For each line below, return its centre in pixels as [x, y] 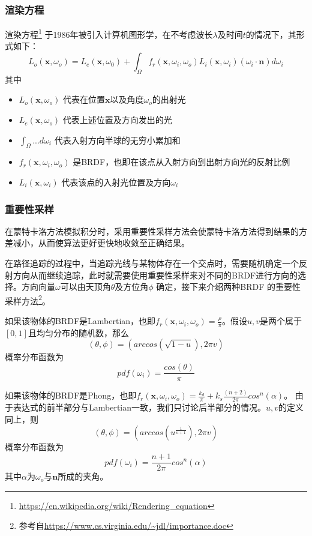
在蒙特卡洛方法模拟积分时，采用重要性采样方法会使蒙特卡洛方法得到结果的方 [156, 231]
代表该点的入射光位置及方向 [116, 182]
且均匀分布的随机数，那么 [78, 332]
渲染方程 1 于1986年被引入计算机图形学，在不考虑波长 [109, 33]
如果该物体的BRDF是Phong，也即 [71, 395]
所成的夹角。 [83, 476]
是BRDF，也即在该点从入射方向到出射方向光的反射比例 [181, 162]
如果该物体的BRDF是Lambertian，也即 [80, 321]
